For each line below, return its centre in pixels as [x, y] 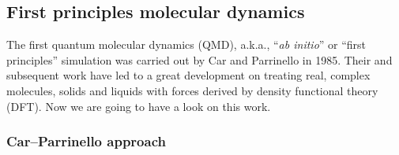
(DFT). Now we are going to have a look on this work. [139, 106]
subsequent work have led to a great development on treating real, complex [188, 75]
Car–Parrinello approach [86, 141]
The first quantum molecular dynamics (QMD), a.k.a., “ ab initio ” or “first [186, 44]
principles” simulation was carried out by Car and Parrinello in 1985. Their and [199, 59]
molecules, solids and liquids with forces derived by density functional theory [192, 90]
